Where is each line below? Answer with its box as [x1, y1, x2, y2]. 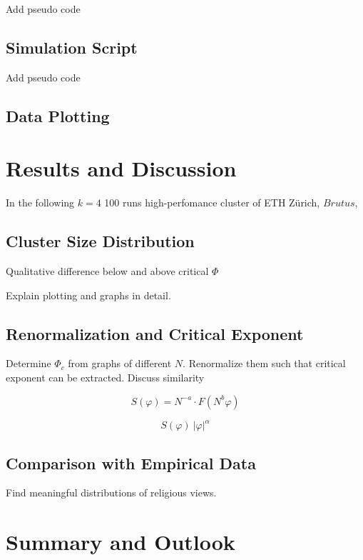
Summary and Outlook [6, 527, 235, 556]
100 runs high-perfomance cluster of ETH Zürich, [104, 195, 320, 210]
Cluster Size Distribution [6, 230, 195, 252]
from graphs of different [68, 356, 172, 371]
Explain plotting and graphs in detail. [6, 287, 171, 302]
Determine [6, 356, 51, 371]
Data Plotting [6, 104, 110, 126]
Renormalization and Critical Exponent [6, 322, 304, 344]
